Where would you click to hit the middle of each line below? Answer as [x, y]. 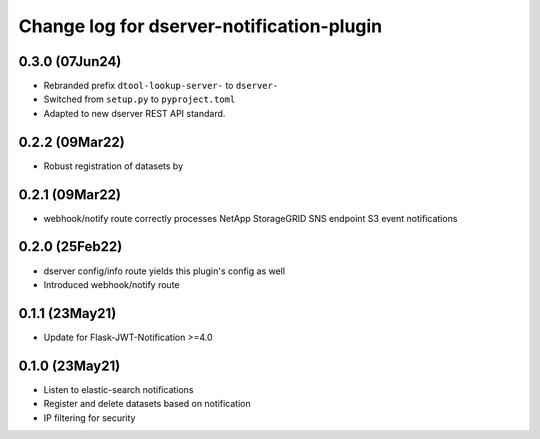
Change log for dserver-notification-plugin [200, 26]
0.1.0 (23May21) [69, 365]
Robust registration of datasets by [113, 166]
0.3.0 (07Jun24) [70, 61]
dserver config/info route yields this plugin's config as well [164, 271]
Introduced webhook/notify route [111, 284]
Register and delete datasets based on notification [147, 404]
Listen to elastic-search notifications [118, 389]
